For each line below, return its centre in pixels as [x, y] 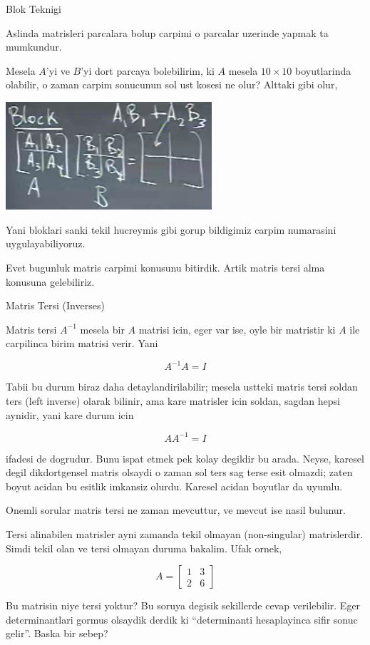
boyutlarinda [323, 70]
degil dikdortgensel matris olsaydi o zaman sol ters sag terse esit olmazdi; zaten [179, 472]
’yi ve [58, 70]
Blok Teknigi [34, 9]
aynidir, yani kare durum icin [70, 414]
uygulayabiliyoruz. [46, 243]
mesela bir [102, 329]
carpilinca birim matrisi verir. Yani [82, 343]
